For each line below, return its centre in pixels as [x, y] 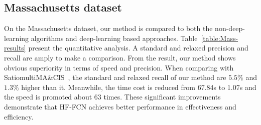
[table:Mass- [220, 38]
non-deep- [230, 28]
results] [15, 48]
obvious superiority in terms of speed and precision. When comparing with [119, 67]
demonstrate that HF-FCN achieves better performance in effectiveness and [120, 106]
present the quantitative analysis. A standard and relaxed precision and [138, 48]
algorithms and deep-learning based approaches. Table [114, 38]
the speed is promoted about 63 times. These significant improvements [112, 97]
